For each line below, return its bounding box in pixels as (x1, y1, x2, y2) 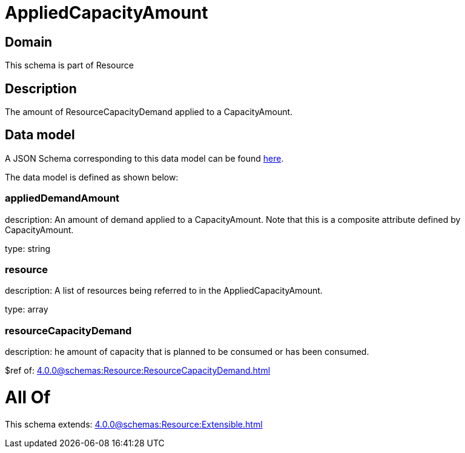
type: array (5, 304, 48, 315)
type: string (5, 243, 51, 254)
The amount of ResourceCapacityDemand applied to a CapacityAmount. (5, 107, 293, 117)
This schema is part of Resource (5, 60, 134, 71)
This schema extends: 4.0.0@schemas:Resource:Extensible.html (5, 418, 263, 429)
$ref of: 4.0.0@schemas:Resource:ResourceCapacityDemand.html (5, 365, 271, 376)
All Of (5, 386, 51, 408)
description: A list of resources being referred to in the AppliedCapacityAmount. (5, 285, 323, 296)
